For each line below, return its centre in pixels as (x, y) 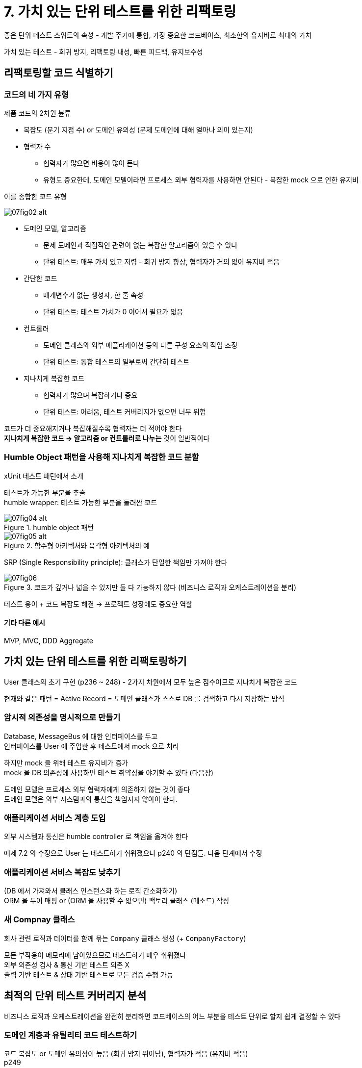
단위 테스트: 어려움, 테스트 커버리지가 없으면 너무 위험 (125, 411)
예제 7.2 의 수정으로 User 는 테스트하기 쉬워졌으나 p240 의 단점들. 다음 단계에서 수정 (133, 853)
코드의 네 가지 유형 (37, 94)
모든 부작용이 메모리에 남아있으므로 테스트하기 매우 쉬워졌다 (95, 955)
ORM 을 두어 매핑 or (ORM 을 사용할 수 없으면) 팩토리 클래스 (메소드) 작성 (117, 901)
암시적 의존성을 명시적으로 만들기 (62, 718)
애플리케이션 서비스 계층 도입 (55, 818)
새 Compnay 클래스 (39, 920)
